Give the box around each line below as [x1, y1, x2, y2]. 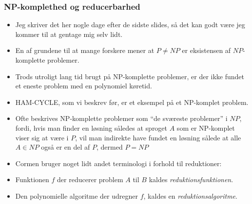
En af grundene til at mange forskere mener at [15, 45, 155, 55]
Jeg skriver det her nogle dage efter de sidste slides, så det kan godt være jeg [15, 19, 245, 30]
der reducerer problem [57, 174, 123, 185]
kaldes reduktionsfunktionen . [149, 174, 233, 185]
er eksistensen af [182, 45, 231, 55]
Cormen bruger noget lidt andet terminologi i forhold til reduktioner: [15, 158, 222, 168]
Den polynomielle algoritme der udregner [15, 190, 138, 201]
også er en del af [41, 142, 90, 152]
